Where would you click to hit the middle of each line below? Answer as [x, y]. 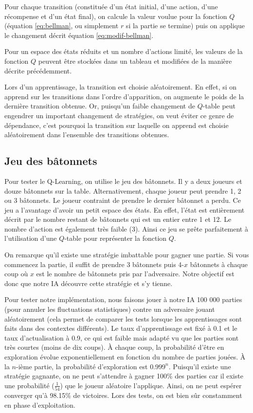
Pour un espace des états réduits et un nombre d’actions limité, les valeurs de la [124, 51]
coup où [16, 274]
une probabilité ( [29, 385]
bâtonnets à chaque [219, 264]
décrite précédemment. [38, 70]
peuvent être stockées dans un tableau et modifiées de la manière [135, 61]
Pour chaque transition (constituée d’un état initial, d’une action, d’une [111, 6]
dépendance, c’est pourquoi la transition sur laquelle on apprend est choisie [117, 125]
